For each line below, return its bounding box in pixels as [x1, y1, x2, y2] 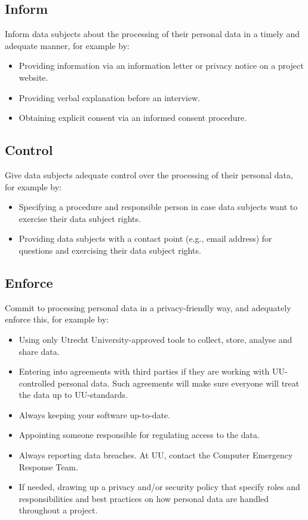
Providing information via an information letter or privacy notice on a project [19, 59, 304, 72]
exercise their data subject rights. [19, 212, 141, 224]
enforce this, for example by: [5, 313, 109, 326]
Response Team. [19, 460, 78, 473]
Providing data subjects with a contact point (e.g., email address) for [19, 232, 272, 245]
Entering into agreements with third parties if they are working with [19, 365, 270, 378]
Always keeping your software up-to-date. [19, 408, 171, 421]
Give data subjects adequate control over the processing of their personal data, [5, 168, 293, 181]
